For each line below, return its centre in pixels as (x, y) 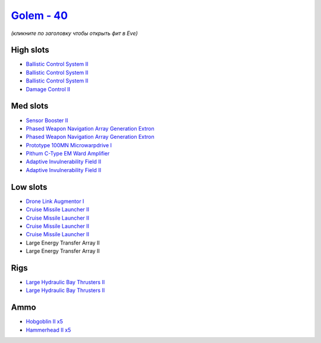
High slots (30, 50)
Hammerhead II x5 (48, 330)
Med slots (30, 106)
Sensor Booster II (47, 120)
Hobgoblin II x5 (45, 322)
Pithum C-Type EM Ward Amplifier (68, 154)
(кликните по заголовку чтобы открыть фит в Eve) (74, 33)
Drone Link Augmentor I (55, 201)
